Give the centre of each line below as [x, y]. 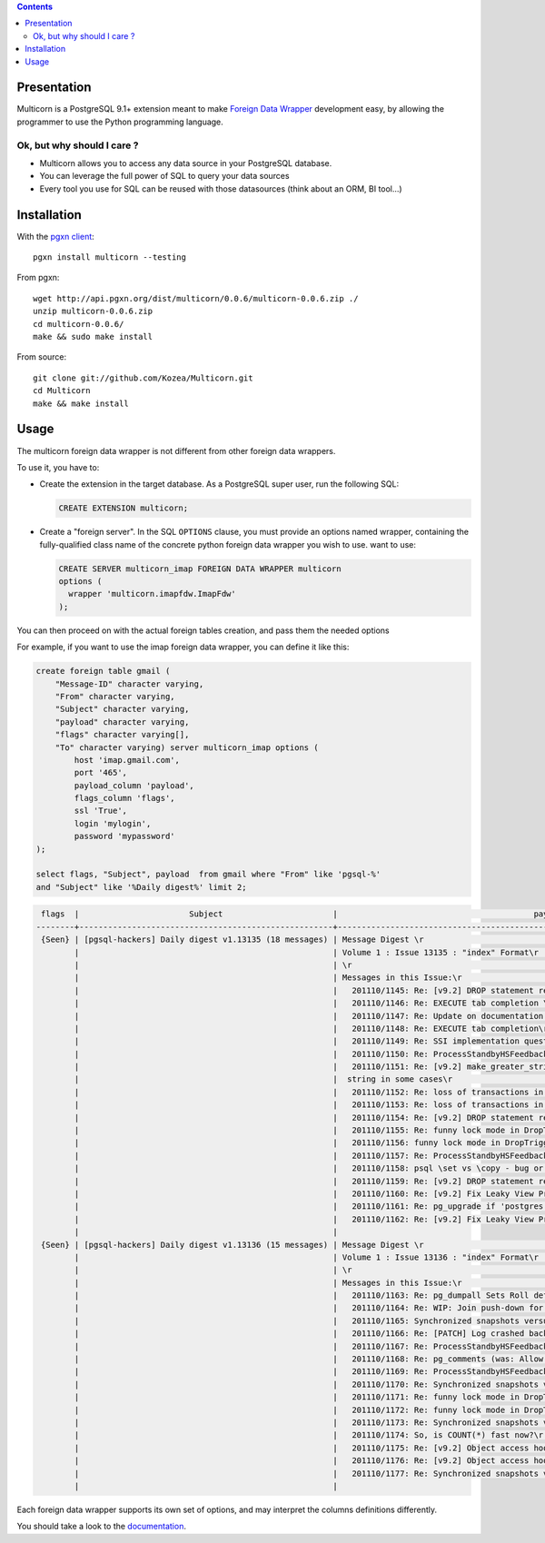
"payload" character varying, [122, 722]
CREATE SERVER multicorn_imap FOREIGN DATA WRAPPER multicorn [200, 569]
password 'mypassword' [125, 836]
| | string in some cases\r [263, 1079]
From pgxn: [38, 278]
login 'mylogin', [113, 823]
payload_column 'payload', [134, 785]
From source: [42, 357]
